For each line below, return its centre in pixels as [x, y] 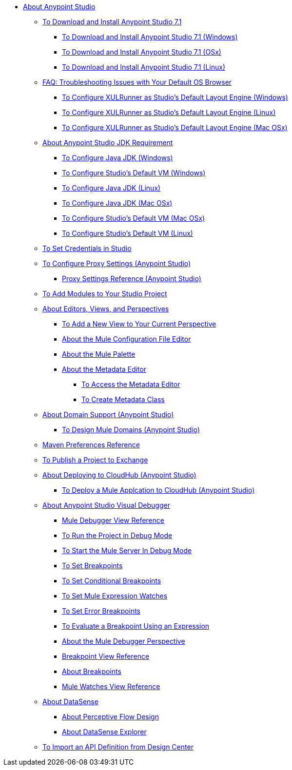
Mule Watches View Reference [111, 686]
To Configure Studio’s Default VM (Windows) [134, 173]
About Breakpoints [92, 671]
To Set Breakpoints [92, 566]
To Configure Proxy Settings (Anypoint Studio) [117, 263]
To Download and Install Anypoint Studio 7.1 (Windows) [150, 37]
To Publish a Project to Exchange [95, 460]
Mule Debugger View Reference [113, 520]
